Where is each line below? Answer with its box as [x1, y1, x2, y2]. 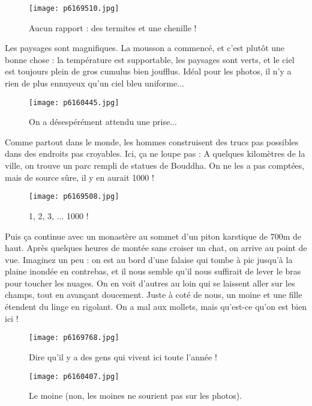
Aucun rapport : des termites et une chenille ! [29, 21, 197, 34]
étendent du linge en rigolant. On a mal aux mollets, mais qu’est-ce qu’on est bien [5, 300, 307, 313]
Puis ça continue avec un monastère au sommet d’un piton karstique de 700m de [5, 229, 302, 242]
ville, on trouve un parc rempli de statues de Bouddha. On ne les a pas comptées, [5, 159, 305, 172]
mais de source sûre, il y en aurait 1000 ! [5, 171, 154, 183]
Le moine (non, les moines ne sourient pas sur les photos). [29, 389, 242, 402]
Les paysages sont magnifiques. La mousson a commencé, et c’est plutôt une [5, 41, 285, 54]
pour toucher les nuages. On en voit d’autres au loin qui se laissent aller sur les [5, 276, 295, 289]
